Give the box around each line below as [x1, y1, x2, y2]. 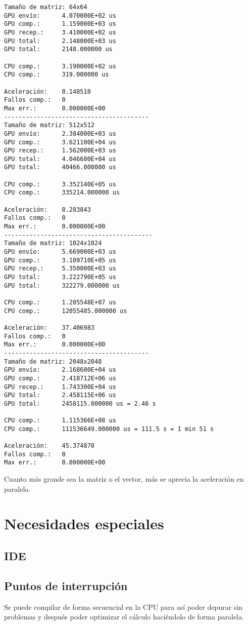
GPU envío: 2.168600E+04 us [4, 366, 116, 374]
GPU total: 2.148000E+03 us [4, 37, 116, 45]
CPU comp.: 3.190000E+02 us [4, 62, 116, 70]
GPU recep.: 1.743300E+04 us [4, 383, 116, 390]
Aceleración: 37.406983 [4, 324, 94, 331]
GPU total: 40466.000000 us [4, 164, 116, 171]
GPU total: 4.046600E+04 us [4, 155, 116, 163]
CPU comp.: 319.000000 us [4, 71, 109, 79]
